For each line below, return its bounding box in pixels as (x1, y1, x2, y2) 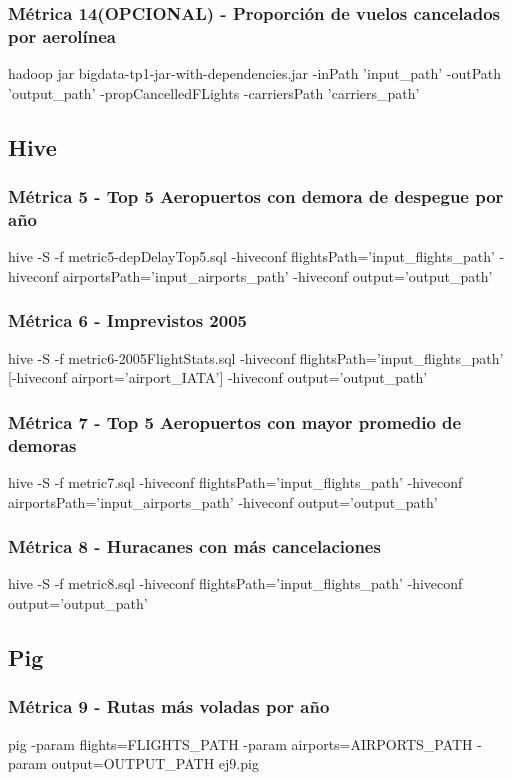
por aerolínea (8, 23, 116, 48)
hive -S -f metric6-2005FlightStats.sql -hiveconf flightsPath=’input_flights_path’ (8, 347, 504, 368)
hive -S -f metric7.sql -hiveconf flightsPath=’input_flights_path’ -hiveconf (8, 471, 463, 492)
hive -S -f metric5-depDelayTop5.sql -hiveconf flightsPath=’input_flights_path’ (8, 246, 495, 267)
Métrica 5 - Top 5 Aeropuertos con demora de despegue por (8, 184, 504, 209)
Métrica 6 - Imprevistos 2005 (8, 308, 247, 333)
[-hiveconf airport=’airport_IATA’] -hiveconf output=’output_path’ (8, 367, 428, 388)
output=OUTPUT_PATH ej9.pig (51, 753, 259, 774)
